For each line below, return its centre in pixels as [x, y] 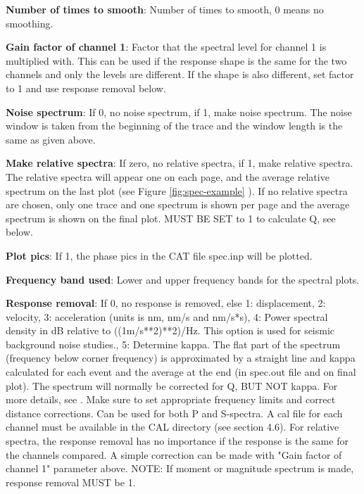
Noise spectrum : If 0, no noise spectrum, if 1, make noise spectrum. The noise [179, 112]
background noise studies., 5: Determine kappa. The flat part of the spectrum [173, 344]
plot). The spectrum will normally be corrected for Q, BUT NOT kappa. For [172, 385]
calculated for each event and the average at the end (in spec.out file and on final [181, 372]
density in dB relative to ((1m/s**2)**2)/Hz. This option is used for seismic [170, 330]
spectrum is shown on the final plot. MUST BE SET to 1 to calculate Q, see [171, 218]
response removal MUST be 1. [71, 482]
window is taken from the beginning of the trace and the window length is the [174, 126]
